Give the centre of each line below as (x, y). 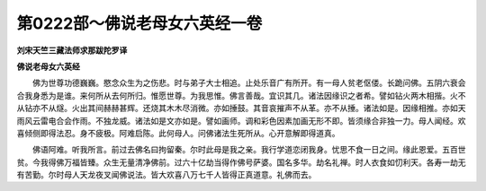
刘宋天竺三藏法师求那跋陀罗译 (72, 50)
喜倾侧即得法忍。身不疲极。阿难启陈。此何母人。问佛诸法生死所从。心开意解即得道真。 (178, 133)
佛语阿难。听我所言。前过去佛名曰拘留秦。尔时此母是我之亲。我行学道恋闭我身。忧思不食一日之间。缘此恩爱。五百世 (249, 150)
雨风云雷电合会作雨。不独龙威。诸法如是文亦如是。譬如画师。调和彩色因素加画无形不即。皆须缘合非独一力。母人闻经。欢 (241, 120)
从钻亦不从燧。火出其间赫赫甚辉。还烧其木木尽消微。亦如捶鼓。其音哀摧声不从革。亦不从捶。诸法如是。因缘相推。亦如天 (241, 109)
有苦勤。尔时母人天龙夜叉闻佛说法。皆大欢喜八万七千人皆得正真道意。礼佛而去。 (166, 175)
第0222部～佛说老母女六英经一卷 (139, 23)
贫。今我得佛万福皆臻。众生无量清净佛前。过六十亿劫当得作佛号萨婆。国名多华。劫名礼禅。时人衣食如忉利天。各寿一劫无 (241, 162)
